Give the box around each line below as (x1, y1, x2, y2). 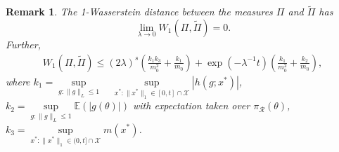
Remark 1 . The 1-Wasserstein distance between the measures (6, 4, 273, 19)
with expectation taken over (132, 98, 250, 113)
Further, (6, 37, 41, 52)
